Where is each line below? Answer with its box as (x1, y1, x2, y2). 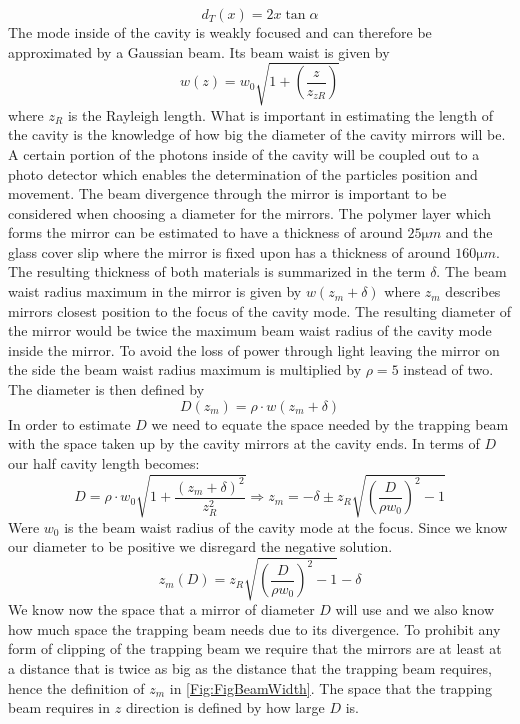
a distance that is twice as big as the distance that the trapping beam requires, (8, 658, 492, 679)
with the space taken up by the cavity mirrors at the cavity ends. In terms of (8, 433, 480, 454)
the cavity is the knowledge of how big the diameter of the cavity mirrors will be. (8, 124, 506, 145)
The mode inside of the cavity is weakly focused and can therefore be (8, 22, 432, 42)
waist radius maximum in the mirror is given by (8, 281, 302, 302)
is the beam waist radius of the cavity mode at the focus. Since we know (64, 516, 508, 537)
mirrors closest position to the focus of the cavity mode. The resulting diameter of (8, 300, 512, 321)
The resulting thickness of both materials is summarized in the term (8, 261, 426, 282)
